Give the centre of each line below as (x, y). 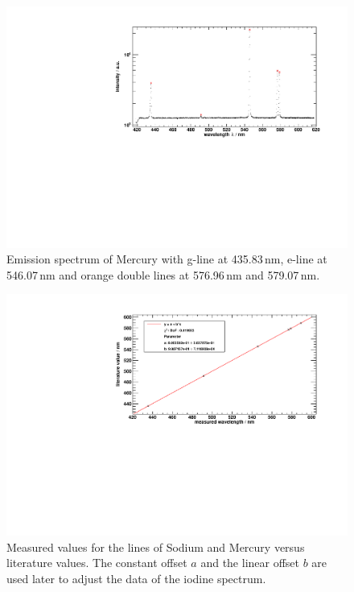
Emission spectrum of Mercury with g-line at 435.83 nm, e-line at (167, 259)
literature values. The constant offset (97, 563)
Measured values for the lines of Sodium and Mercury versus (156, 546)
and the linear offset (250, 563)
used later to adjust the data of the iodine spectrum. (136, 578)
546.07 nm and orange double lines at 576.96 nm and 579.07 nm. (163, 274)
